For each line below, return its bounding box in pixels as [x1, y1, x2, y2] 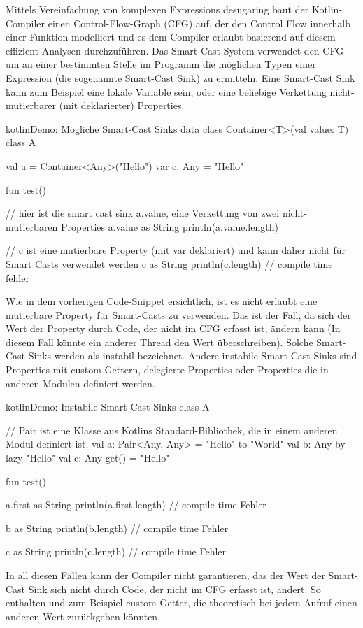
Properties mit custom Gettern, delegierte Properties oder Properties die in [6, 362, 329, 377]
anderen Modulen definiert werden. [6, 376, 155, 390]
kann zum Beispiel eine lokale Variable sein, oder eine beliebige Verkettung [6, 84, 327, 99]
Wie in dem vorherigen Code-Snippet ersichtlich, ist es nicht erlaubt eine [6, 294, 318, 308]
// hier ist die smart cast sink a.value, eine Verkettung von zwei [6, 206, 280, 220]
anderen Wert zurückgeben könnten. [6, 608, 161, 623]
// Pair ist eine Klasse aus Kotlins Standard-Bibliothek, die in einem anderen [6, 422, 338, 437]
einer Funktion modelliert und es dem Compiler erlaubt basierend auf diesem [6, 29, 336, 44]
